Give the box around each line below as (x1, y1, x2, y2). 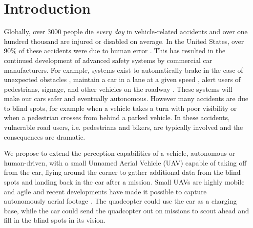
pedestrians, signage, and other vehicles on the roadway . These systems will (4, 83, 232, 94)
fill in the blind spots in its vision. (4, 215, 106, 225)
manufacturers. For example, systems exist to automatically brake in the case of (4, 64, 243, 75)
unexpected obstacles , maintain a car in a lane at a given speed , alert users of (4, 74, 241, 84)
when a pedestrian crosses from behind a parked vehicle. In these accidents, (4, 112, 230, 123)
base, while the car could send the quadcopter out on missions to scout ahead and (4, 205, 249, 215)
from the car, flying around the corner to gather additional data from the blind (4, 167, 241, 177)
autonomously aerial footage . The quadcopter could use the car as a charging (4, 196, 237, 206)
